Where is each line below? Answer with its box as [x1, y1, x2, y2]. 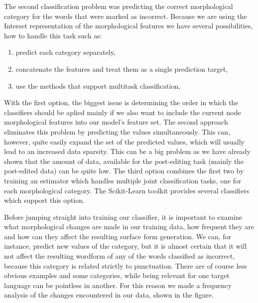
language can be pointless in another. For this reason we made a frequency [4, 280, 232, 290]
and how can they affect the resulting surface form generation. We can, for [4, 231, 232, 241]
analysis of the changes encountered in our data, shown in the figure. [4, 290, 214, 300]
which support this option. [4, 195, 85, 205]
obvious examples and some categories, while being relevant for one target [4, 270, 230, 281]
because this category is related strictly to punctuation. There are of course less [4, 260, 247, 271]
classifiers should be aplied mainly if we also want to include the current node [4, 107, 241, 117]
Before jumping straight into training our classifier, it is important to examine [4, 211, 243, 222]
